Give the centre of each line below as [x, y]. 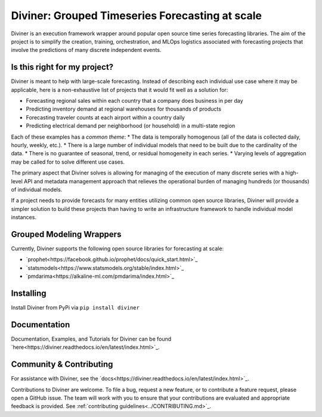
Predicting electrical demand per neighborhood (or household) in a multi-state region [131, 126]
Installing [29, 293]
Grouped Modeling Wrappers [66, 234]
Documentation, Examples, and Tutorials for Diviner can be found [91, 339]
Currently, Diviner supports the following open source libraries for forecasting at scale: [117, 249]
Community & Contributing [62, 364]
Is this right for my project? [62, 67]
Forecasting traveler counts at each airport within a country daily [105, 117]
